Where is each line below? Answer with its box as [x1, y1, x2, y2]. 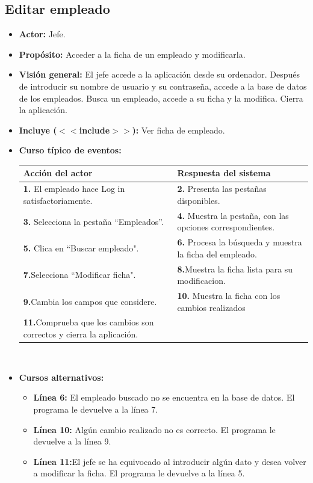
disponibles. [177, 194, 220, 206]
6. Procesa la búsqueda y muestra [177, 236, 302, 248]
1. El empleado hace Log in [23, 182, 125, 195]
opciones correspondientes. [177, 221, 275, 233]
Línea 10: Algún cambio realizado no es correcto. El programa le [33, 423, 276, 435]
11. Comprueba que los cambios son [23, 316, 154, 328]
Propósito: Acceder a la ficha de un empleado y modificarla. [19, 48, 246, 60]
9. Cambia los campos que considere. [23, 295, 157, 307]
